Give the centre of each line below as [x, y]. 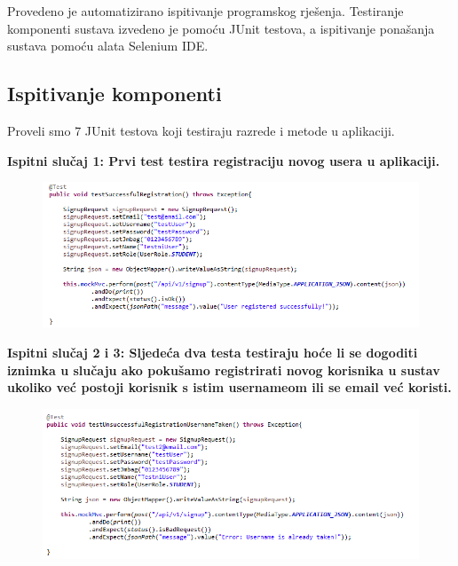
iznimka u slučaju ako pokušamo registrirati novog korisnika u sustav [224, 369]
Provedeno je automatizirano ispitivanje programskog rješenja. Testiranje [205, 11]
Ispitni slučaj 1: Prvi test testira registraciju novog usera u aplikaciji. [224, 160]
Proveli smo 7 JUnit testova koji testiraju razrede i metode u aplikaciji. [201, 130]
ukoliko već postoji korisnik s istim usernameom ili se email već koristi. [229, 387]
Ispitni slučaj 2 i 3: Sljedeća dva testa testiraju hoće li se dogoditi [213, 352]
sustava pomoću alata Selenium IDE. [108, 46]
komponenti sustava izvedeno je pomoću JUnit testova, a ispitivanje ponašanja [221, 28]
